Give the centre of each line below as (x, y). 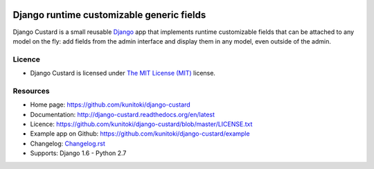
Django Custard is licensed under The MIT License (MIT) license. (123, 73)
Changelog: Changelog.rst (68, 143)
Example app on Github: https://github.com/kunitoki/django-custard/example (140, 134)
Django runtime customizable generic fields (109, 15)
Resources (31, 91)
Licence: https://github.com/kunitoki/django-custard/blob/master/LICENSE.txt (141, 124)
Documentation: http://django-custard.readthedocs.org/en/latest (122, 114)
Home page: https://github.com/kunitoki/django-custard (110, 105)
